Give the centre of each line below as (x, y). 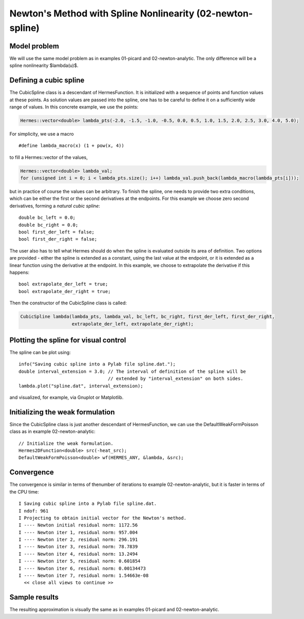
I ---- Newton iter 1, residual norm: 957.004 (78, 532)
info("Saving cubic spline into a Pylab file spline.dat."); (97, 364)
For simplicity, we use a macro (42, 134)
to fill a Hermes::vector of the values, (49, 157)
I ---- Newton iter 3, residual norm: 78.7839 (78, 547)
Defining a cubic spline (47, 80)
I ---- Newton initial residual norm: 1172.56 (78, 525)
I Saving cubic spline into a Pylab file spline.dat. (88, 504)
